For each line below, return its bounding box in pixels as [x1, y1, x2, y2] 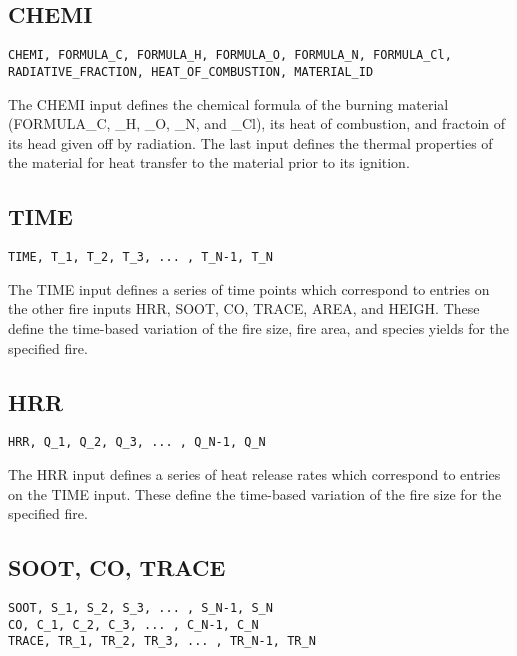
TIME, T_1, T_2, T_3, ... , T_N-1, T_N [8, 250, 273, 265]
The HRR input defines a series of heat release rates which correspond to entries [8, 463, 501, 484]
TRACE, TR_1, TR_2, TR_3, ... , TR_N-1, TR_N [8, 634, 316, 649]
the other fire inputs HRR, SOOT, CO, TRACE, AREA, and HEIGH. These [8, 298, 480, 319]
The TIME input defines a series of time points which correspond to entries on [8, 278, 490, 299]
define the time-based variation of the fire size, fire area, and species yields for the [8, 317, 510, 338]
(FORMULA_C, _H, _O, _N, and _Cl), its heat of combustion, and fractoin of [8, 113, 506, 134]
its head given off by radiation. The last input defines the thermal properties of [8, 132, 493, 153]
